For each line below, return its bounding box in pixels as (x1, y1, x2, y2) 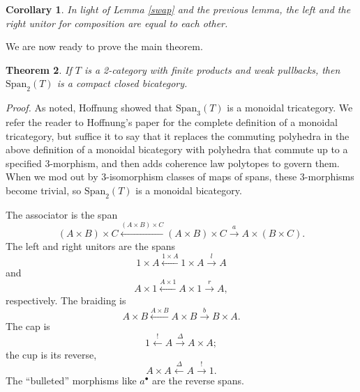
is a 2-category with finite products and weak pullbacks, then (84, 62, 340, 77)
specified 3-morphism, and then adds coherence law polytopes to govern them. (6, 155, 340, 170)
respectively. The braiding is (6, 292, 126, 307)
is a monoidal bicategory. (135, 182, 242, 197)
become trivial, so (6, 182, 82, 197)
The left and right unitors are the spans (6, 239, 176, 253)
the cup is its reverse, (6, 347, 97, 361)
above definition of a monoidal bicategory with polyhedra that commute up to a (6, 142, 348, 157)
